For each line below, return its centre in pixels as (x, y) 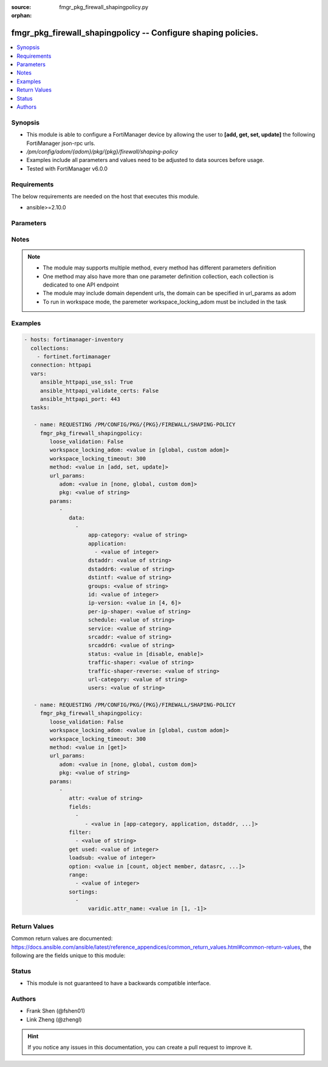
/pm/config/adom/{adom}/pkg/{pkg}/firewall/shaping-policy (102, 151)
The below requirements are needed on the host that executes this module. (105, 196)
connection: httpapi (61, 365)
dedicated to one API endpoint (81, 285)
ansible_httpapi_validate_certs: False (99, 391)
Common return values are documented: (62, 938)
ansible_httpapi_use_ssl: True (87, 382)
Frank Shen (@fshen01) (56, 1011)
